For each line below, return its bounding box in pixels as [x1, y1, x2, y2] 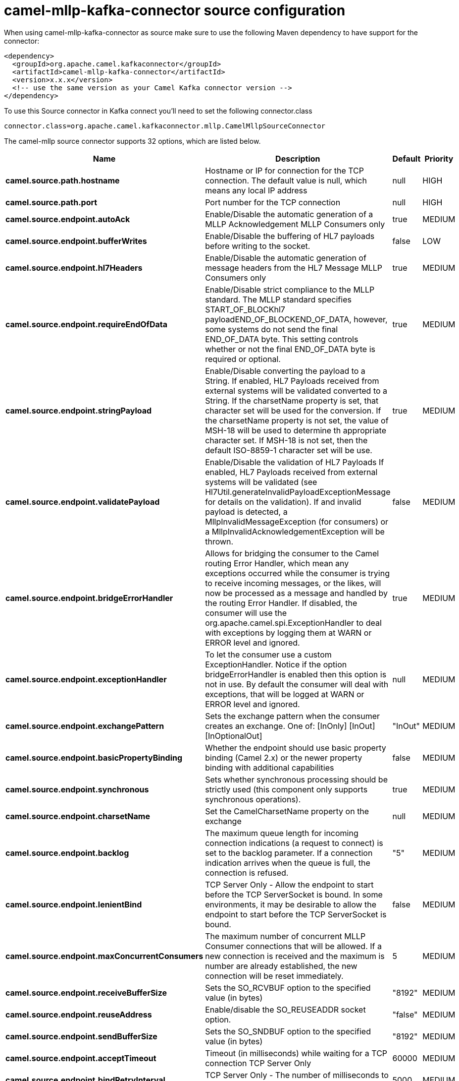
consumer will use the [205, 607, 287, 618]
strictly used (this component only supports [205, 784, 368, 794]
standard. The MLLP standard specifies [205, 294, 352, 304]
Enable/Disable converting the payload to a [205, 365, 365, 376]
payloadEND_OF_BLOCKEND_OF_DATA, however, [205, 314, 388, 324]
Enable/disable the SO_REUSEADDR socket [205, 1004, 366, 1015]
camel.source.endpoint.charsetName [5, 811, 150, 821]
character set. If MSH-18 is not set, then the [205, 435, 368, 445]
